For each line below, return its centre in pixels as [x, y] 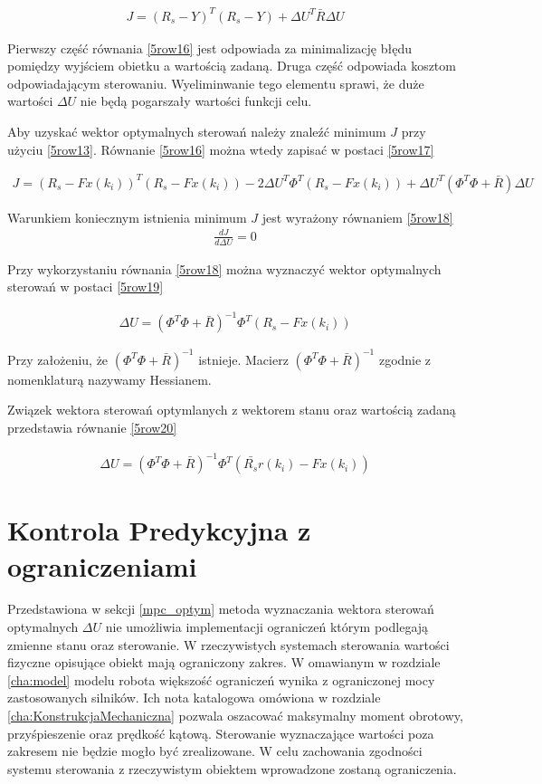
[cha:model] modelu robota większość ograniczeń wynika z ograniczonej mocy [221, 679]
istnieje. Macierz [243, 359]
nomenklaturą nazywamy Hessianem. [109, 379]
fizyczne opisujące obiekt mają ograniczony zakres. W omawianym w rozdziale [224, 662]
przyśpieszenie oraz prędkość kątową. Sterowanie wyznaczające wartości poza [221, 733]
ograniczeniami [102, 565]
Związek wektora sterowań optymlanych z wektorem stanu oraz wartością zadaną [232, 410]
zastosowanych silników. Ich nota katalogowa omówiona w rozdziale [194, 698]
